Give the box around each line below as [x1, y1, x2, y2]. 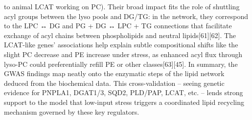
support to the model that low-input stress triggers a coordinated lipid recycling [4, 97, 245, 107]
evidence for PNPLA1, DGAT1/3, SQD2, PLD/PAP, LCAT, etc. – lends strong [4, 87, 243, 98]
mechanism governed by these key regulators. [4, 106, 139, 117]
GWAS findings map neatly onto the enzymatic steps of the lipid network [4, 68, 225, 79]
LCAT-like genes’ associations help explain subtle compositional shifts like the [4, 40, 238, 50]
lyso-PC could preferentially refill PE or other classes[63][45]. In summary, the [4, 59, 238, 69]
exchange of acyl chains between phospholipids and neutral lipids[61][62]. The [4, 30, 236, 40]
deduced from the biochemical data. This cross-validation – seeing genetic [4, 78, 225, 88]
